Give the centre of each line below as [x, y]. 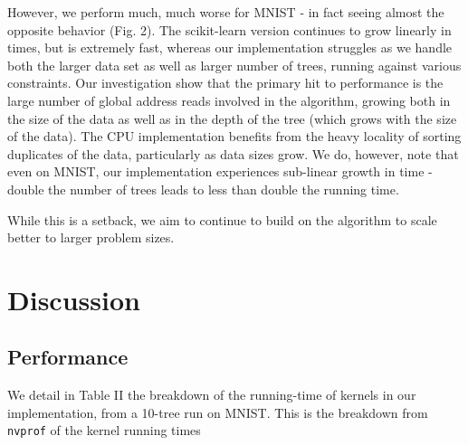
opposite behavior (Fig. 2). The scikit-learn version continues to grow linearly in [229, 29]
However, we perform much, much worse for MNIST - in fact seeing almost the [226, 12]
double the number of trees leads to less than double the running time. [203, 189]
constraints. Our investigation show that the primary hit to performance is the [225, 83]
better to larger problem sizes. [91, 237]
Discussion [74, 299]
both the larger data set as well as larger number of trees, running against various [234, 65]
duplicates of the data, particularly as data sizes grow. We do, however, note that [233, 153]
